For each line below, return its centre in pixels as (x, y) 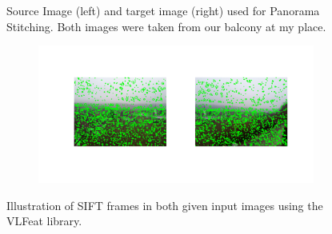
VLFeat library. (44, 221)
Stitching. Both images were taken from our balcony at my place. (166, 26)
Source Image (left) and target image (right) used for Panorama (163, 10)
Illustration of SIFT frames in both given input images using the (165, 205)
